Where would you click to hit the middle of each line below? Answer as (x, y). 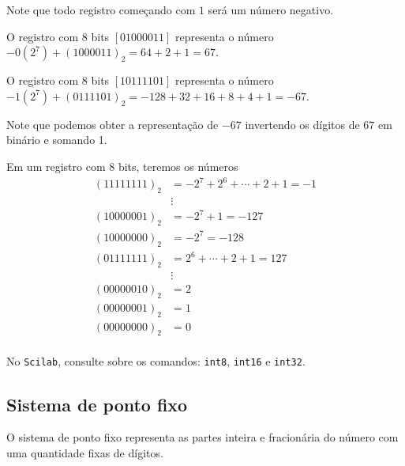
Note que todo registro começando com (101, 9)
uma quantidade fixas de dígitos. (85, 452)
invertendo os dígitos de (302, 124)
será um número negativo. (271, 9)
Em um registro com (56, 166)
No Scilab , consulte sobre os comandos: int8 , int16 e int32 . (156, 361)
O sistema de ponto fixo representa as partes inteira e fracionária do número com (202, 437)
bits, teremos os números (178, 166)
